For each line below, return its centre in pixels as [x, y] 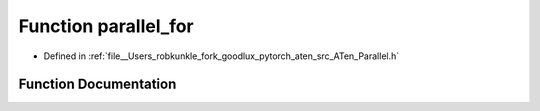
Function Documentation [97, 84]
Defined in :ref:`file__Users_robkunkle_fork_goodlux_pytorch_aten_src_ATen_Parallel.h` [221, 56]
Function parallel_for [106, 26]
